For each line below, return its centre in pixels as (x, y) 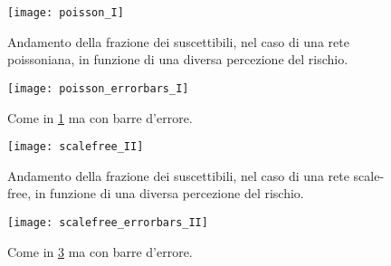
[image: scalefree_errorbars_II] (108, 222)
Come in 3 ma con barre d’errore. (100, 251)
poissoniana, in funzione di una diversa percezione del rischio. (178, 59)
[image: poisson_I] (66, 13)
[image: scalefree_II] (76, 147)
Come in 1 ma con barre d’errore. (100, 117)
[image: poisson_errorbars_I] (98, 88)
